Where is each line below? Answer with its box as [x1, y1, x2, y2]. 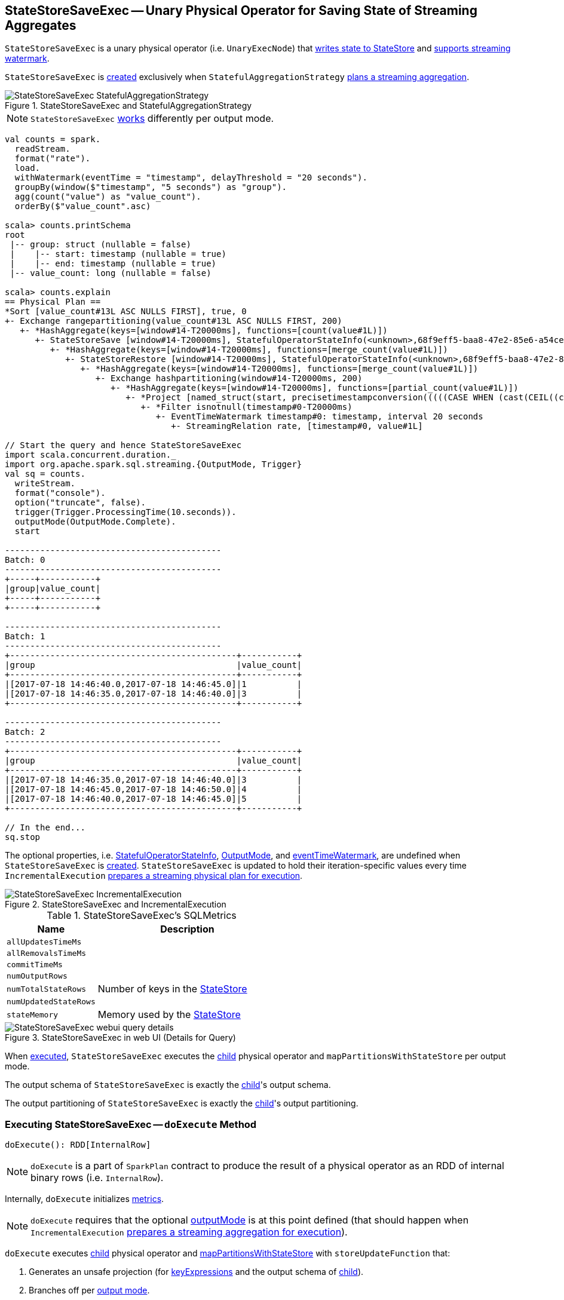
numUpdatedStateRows [7, 997, 96, 1007]
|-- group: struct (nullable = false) [10, 240, 191, 250]
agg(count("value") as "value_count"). [14, 192, 201, 202]
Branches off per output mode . [29, 1285, 150, 1296]
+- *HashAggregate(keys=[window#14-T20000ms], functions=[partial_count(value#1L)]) [111, 383, 519, 393]
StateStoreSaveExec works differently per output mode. [30, 112, 274, 125]
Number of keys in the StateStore [97, 983, 247, 995]
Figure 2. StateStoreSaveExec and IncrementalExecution [5, 899, 226, 910]
